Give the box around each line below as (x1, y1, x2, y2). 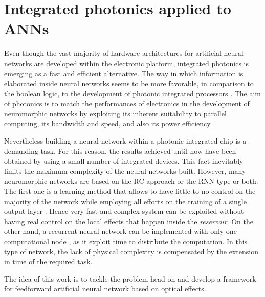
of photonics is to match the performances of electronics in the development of (4, 98, 250, 109)
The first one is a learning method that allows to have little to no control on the (4, 186, 256, 196)
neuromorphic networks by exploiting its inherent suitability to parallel (4, 108, 227, 118)
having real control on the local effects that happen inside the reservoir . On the (4, 215, 253, 226)
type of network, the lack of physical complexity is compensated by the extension (4, 246, 258, 256)
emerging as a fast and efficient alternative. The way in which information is (4, 68, 244, 78)
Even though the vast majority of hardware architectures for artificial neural (4, 48, 244, 58)
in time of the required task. (4, 256, 93, 267)
